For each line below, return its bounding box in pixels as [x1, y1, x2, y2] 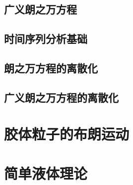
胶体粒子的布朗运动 [4, 124, 130, 144]
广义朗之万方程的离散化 [4, 89, 119, 105]
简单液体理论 [4, 163, 88, 183]
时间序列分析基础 [4, 31, 87, 46]
